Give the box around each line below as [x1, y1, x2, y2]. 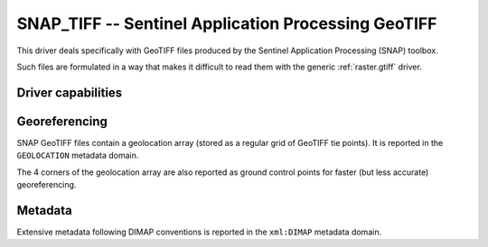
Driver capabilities [16, 85, 123, 100]
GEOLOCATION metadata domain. [16, 150, 139, 161]
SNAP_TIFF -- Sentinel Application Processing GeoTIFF [16, 14, 437, 33]
